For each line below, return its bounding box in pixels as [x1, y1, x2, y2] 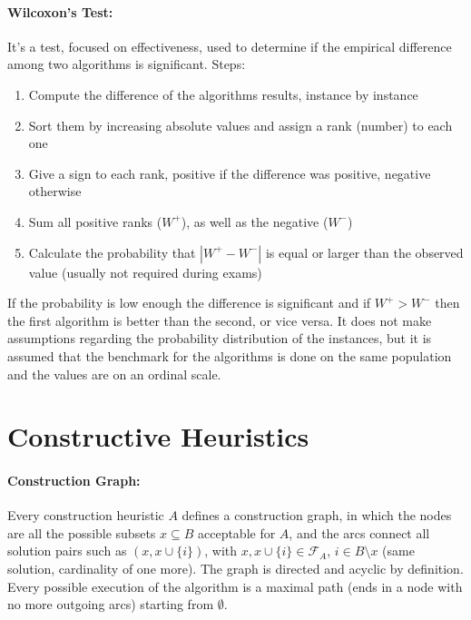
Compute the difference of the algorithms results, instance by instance [28, 84, 418, 103]
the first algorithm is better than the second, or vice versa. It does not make [7, 310, 432, 330]
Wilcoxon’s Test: [7, 2, 113, 21]
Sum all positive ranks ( [28, 212, 162, 231]
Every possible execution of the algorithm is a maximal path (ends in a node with [7, 576, 463, 595]
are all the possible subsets [7, 523, 156, 542]
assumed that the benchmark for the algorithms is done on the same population [7, 346, 452, 365]
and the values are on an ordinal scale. [7, 364, 221, 383]
